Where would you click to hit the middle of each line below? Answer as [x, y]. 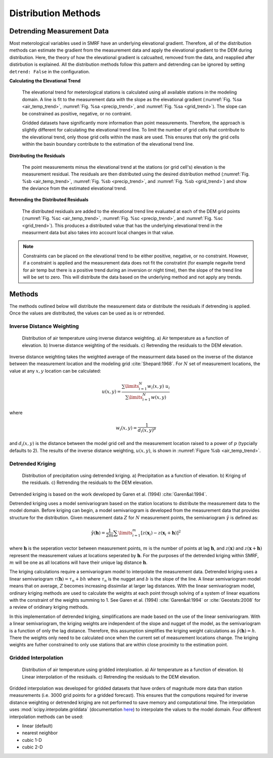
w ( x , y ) [159, 397]
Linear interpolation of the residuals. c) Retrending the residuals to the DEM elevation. [111, 677]
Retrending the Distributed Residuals [49, 200]
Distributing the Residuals [37, 155]
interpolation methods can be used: [46, 717]
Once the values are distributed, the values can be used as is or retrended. [87, 313]
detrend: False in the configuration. [50, 71]
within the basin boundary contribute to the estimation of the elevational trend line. [108, 144]
